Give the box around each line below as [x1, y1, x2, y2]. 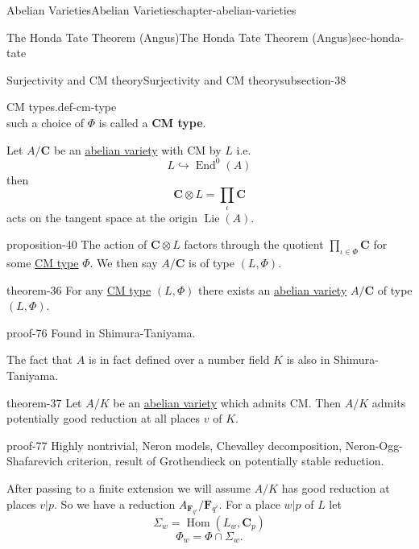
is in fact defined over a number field [88, 351, 270, 368]
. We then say [89, 254, 158, 271]
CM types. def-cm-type [6, 98, 117, 115]
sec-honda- [351, 28, 404, 45]
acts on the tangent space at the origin [6, 208, 198, 225]
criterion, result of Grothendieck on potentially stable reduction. [67, 452, 384, 469]
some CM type [6, 254, 79, 271]
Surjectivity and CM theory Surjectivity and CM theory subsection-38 [6, 71, 346, 88]
